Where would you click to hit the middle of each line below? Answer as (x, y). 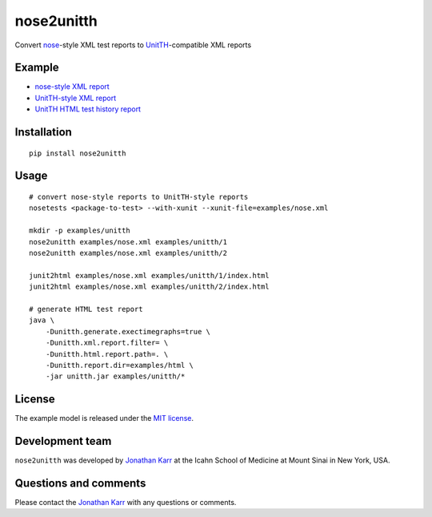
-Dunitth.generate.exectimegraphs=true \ (128, 331)
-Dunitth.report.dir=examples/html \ (119, 365)
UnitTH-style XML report (76, 98)
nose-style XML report (72, 87)
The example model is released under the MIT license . (104, 418)
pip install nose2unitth (78, 153)
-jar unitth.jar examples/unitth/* (115, 376)
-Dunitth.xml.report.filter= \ (107, 343)
